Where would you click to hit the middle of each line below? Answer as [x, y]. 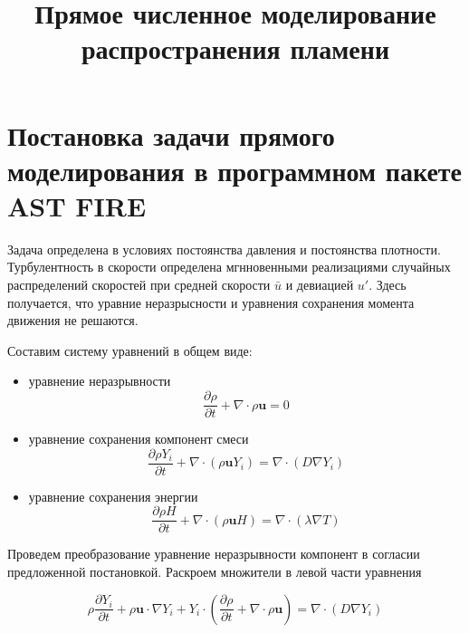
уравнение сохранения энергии [113, 496]
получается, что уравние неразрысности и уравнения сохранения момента [211, 302]
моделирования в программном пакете [235, 170]
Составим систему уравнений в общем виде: [130, 350]
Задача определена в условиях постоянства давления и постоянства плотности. [224, 249]
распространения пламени [235, 48]
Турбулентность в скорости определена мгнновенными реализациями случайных [229, 267]
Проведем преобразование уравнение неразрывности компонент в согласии [214, 554]
